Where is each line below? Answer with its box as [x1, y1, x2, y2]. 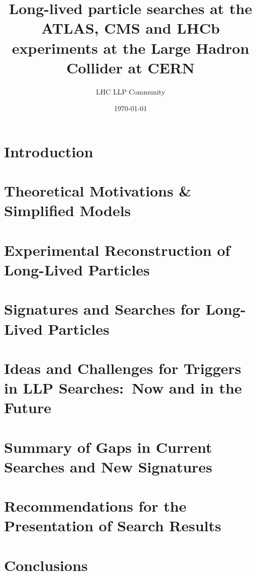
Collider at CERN [66, 57, 195, 77]
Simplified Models [4, 200, 131, 221]
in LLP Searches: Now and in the [4, 377, 242, 398]
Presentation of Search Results [4, 515, 221, 536]
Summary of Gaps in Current [4, 436, 212, 457]
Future [4, 397, 51, 418]
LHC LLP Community [96, 86, 165, 97]
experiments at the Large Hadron [12, 37, 249, 58]
